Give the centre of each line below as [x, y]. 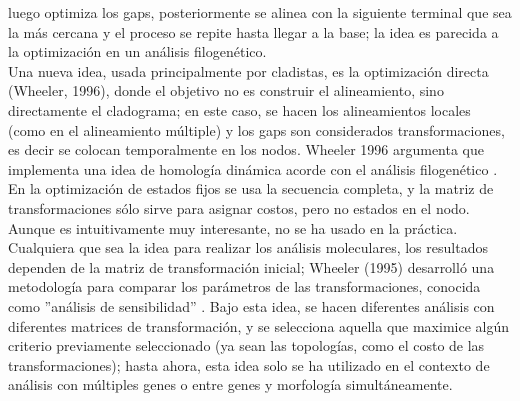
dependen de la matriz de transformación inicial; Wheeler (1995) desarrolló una [251, 266]
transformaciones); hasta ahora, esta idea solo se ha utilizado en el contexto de [249, 364]
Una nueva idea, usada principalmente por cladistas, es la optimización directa [248, 70]
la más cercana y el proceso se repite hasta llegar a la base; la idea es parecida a [253, 31]
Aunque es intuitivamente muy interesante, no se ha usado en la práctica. [233, 227]
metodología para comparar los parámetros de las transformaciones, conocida [244, 286]
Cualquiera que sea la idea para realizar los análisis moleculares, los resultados [248, 247]
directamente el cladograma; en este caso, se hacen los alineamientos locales [239, 109]
